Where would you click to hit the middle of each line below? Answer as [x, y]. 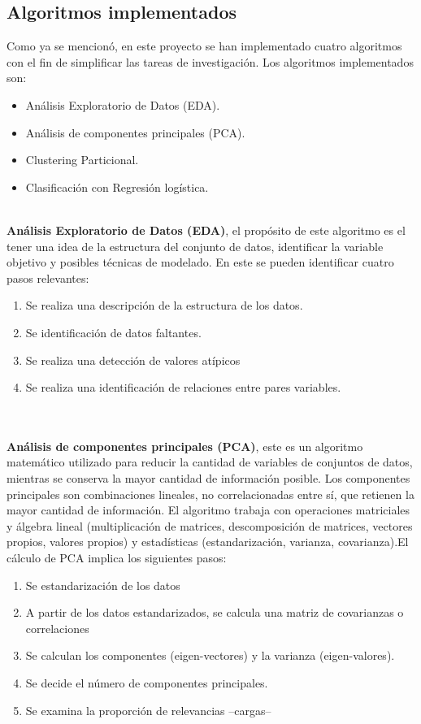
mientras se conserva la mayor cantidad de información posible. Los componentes [208, 478]
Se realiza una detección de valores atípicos [133, 360]
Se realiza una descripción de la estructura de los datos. [164, 305]
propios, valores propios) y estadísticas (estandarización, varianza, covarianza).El [208, 542]
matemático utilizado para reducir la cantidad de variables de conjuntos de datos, [210, 462]
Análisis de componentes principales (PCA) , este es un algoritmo [185, 446]
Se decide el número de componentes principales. [147, 683]
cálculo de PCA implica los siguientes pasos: [117, 558]
